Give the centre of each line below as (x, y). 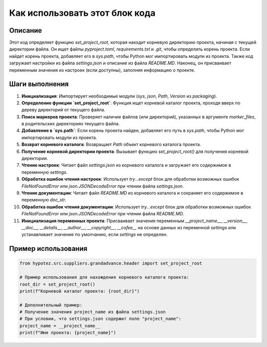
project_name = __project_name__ (60, 326)
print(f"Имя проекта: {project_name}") (68, 333)
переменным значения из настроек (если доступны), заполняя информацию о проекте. (102, 70)
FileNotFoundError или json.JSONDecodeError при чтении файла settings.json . (103, 186)
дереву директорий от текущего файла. (64, 110)
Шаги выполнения (39, 84)
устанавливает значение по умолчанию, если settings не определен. (94, 235)
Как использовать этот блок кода (82, 13)
